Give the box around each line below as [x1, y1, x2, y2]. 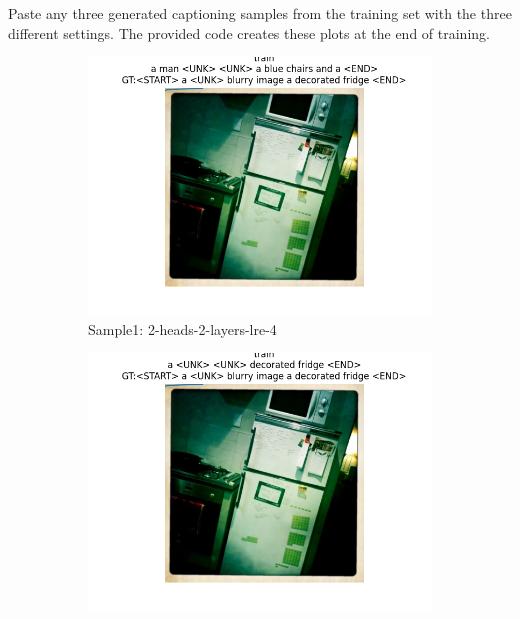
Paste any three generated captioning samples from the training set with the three [8, 3, 512, 23]
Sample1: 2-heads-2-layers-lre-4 [88, 318, 277, 339]
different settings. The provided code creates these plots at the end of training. [8, 22, 490, 43]
